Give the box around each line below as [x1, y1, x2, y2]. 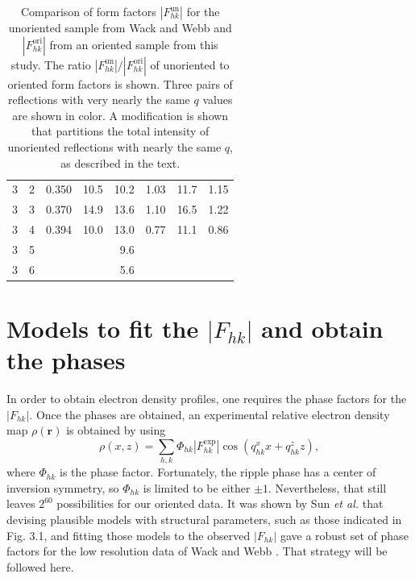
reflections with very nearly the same [8, 91, 190, 108]
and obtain [261, 312, 384, 345]
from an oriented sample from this [49, 35, 218, 52]
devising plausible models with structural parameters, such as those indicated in [6, 511, 402, 528]
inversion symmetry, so [6, 479, 119, 496]
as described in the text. [60, 154, 181, 171]
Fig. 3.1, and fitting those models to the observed [6, 526, 251, 543]
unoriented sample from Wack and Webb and [8, 19, 232, 35]
